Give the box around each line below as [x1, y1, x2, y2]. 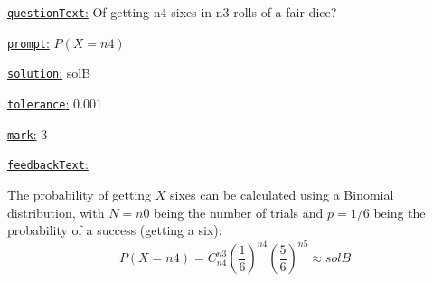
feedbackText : [7, 155, 89, 174]
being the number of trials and [154, 202, 324, 221]
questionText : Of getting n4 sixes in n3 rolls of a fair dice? [7, 3, 337, 21]
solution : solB [7, 63, 91, 82]
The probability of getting [7, 184, 152, 203]
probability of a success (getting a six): [7, 221, 222, 240]
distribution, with [7, 202, 105, 221]
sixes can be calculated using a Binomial [170, 184, 394, 203]
